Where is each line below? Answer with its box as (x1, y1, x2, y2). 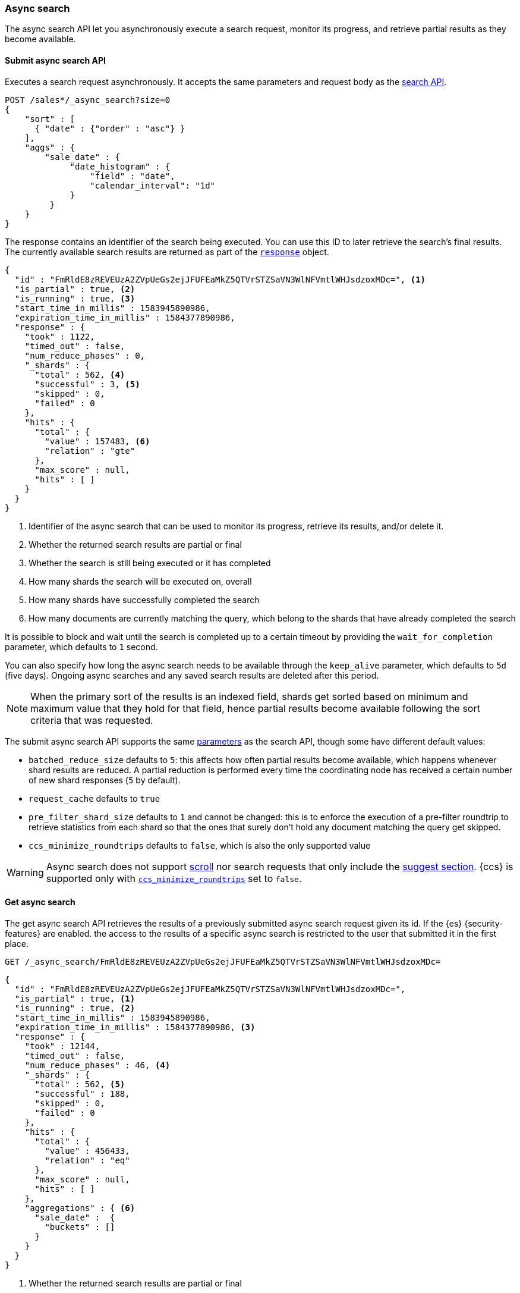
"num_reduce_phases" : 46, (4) (24, 1060, 171, 1070)
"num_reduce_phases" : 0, (24, 350, 146, 360)
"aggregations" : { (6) (24, 1203, 135, 1213)
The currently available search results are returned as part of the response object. (5, 246, 329, 257)
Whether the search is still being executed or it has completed (29, 557, 271, 568)
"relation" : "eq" (45, 1155, 130, 1165)
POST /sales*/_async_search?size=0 (5, 95, 171, 105)
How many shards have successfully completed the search (29, 594, 260, 605)
